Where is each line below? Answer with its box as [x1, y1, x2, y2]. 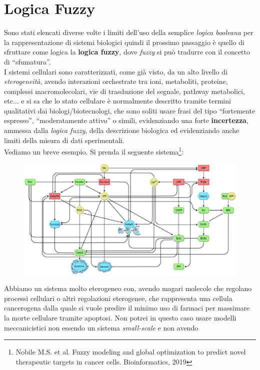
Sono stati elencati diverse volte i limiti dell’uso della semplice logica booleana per [4, 27, 253, 37]
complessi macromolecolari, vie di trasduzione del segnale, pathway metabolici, [4, 85, 245, 96]
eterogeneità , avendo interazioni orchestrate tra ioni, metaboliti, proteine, [4, 76, 228, 86]
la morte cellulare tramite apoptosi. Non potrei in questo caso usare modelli [4, 312, 236, 322]
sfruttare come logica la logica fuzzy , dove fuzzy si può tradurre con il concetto [4, 46, 250, 57]
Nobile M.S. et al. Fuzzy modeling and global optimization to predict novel [15, 346, 246, 357]
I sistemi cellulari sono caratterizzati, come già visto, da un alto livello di [4, 66, 227, 76]
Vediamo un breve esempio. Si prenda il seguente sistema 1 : [4, 145, 183, 156]
